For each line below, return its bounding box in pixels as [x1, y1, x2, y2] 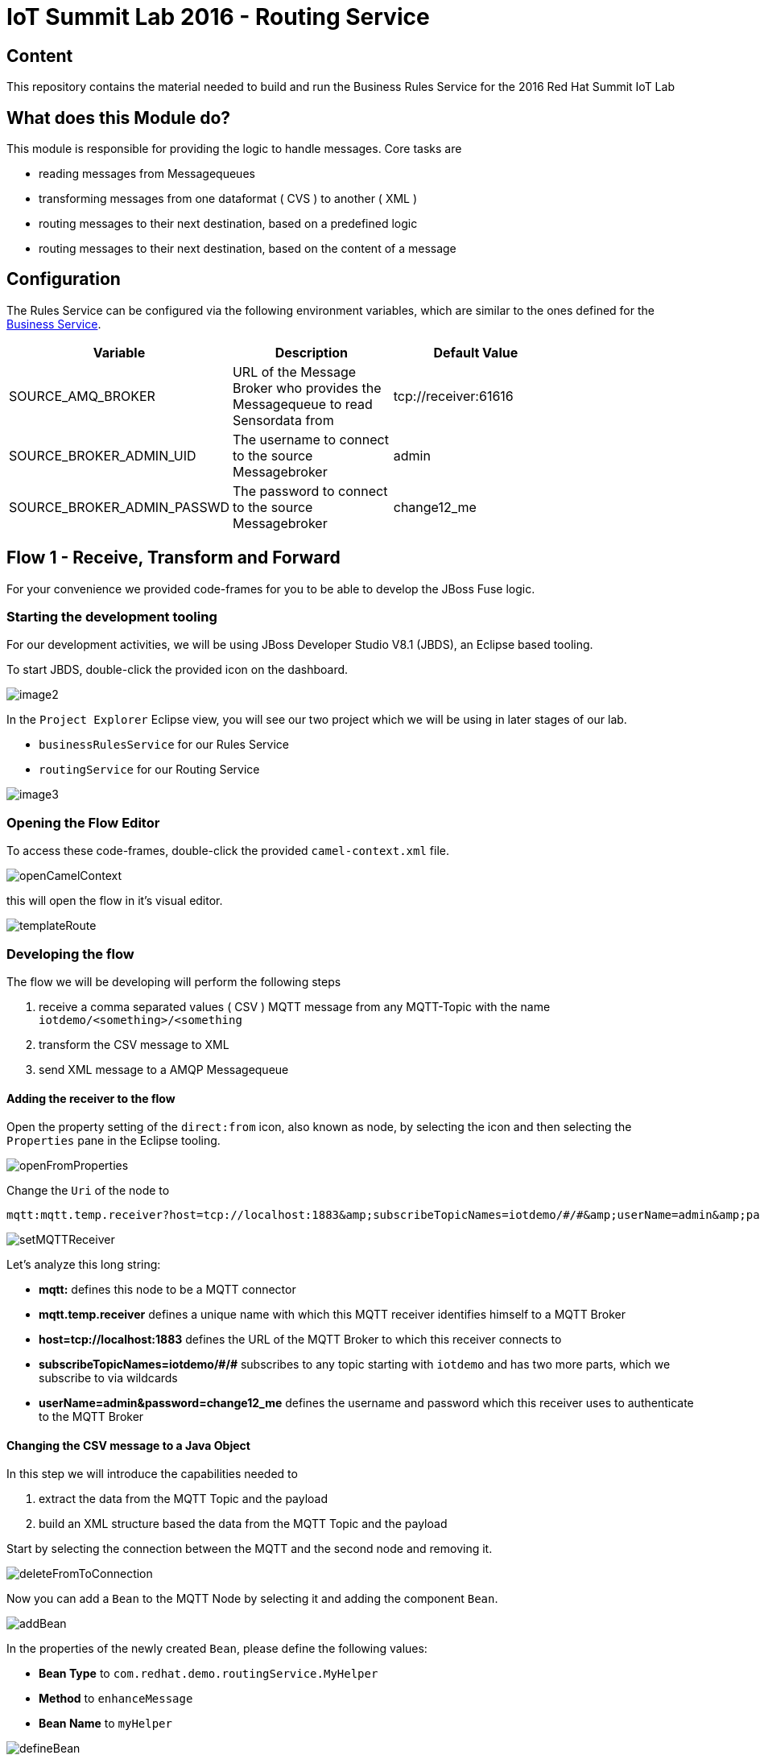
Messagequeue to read [232, 395, 373, 412]
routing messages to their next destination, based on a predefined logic [39, 217, 418, 231]
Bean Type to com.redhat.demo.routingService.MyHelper [39, 1666, 378, 1681]
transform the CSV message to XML [39, 1037, 229, 1051]
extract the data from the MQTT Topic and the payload [39, 1492, 328, 1506]
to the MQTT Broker [39, 1410, 144, 1424]
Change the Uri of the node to [6, 1183, 170, 1198]
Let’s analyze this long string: [6, 1257, 161, 1272]
